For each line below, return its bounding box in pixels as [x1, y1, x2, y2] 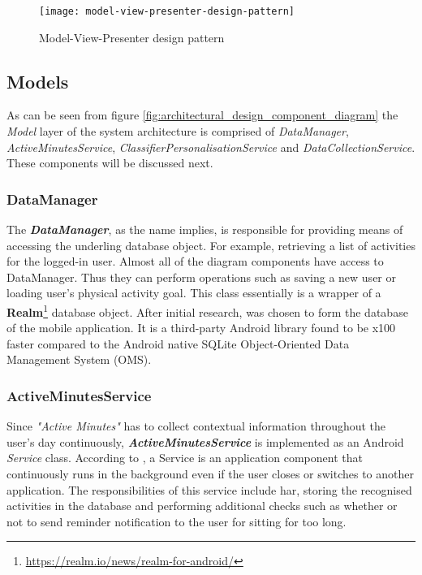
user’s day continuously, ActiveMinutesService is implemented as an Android [6, 433, 404, 450]
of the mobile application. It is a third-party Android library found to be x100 [6, 319, 396, 336]
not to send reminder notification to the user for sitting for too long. [6, 512, 347, 530]
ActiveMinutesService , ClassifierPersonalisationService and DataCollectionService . [6, 138, 416, 155]
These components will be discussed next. [6, 154, 213, 171]
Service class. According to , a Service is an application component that [6, 449, 363, 466]
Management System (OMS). [6, 351, 152, 368]
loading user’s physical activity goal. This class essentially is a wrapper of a [6, 284, 381, 301]
